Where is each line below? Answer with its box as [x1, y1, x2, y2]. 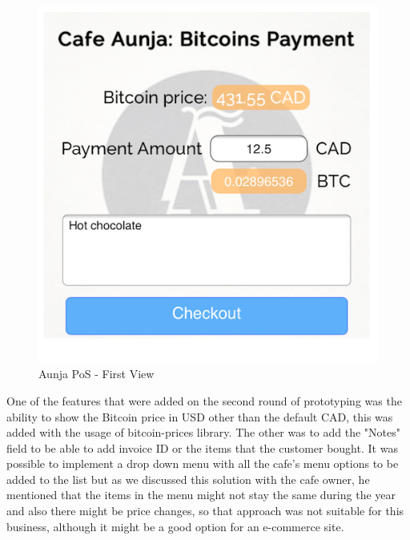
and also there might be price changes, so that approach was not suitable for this [6, 502, 404, 519]
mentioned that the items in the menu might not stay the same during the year [6, 486, 396, 503]
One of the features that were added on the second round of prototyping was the [6, 392, 402, 409]
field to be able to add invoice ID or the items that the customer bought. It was [6, 439, 398, 456]
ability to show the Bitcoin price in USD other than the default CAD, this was [6, 408, 393, 425]
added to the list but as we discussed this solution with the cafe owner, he [6, 470, 370, 487]
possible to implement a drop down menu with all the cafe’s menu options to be [6, 455, 399, 472]
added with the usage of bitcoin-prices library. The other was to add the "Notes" [6, 424, 400, 441]
